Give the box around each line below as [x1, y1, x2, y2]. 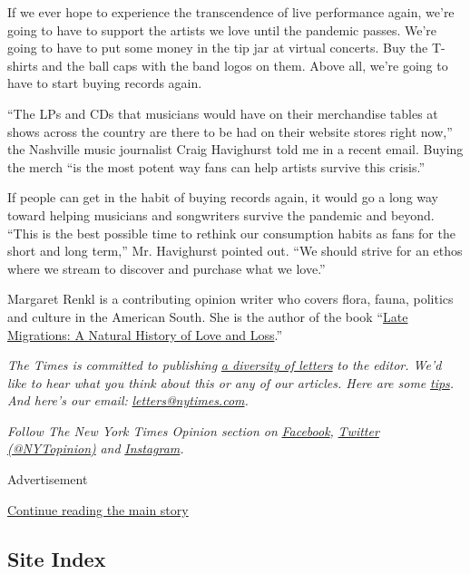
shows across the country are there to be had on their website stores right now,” [7, 122, 453, 141]
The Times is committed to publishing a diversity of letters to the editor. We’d [7, 355, 442, 375]
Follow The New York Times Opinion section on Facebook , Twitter [7, 421, 379, 440]
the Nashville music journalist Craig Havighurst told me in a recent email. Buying [7, 140, 464, 159]
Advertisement [7, 470, 88, 489]
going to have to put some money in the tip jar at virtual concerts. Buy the [7, 38, 428, 57]
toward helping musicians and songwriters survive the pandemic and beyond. [7, 205, 435, 224]
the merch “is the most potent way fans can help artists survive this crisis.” [7, 157, 426, 176]
